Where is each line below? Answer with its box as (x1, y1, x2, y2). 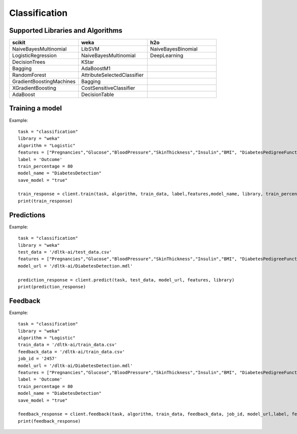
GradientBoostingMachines (12, 78, 76, 85)
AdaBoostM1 (81, 65, 111, 72)
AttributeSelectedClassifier (81, 72, 144, 79)
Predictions (9, 211, 46, 219)
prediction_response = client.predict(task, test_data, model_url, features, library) (18, 277, 235, 282)
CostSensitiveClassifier (81, 85, 136, 92)
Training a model (9, 104, 62, 112)
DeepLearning (150, 52, 183, 59)
